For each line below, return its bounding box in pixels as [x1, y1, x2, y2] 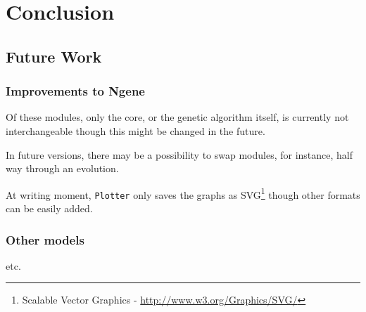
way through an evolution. [6, 161, 119, 176]
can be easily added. [6, 201, 93, 216]
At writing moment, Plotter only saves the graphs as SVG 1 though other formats [6, 185, 360, 202]
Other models [6, 230, 84, 248]
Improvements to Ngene [6, 82, 145, 100]
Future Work [6, 45, 102, 67]
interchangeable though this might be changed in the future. [6, 123, 265, 138]
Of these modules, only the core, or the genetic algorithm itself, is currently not [6, 110, 349, 124]
